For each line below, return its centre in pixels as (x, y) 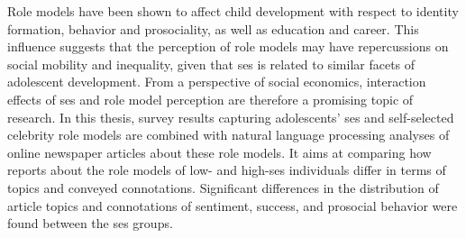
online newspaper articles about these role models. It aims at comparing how (219, 152)
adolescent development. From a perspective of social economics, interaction (217, 82)
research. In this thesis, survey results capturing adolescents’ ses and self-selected (231, 117)
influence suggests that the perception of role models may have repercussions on (228, 46)
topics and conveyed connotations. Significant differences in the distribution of (223, 187)
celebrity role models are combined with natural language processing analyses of (228, 135)
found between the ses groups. (90, 223)
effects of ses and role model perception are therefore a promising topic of (210, 99)
